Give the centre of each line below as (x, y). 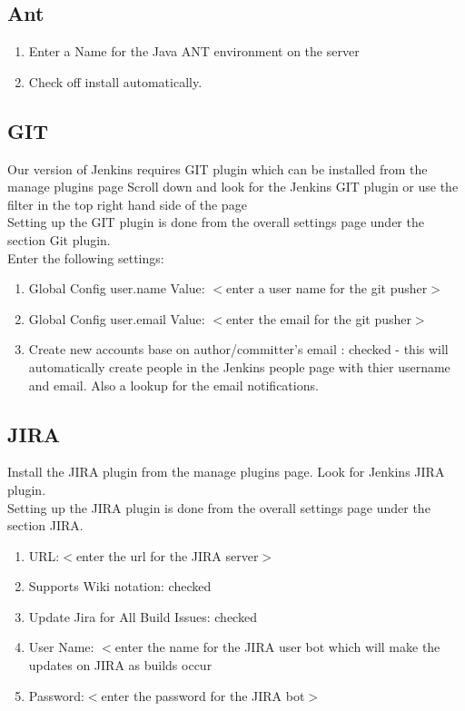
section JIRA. (45, 525)
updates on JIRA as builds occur (120, 665)
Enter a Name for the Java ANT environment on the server (194, 51)
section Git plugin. (59, 239)
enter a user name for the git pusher (327, 288)
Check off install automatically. (115, 81)
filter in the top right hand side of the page (127, 204)
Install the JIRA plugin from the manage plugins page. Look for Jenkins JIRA (226, 472)
